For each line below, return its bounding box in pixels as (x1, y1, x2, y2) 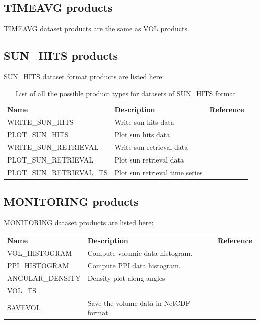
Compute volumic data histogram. (87, 248, 193, 258)
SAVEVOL (7, 302, 41, 313)
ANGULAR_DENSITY (7, 272, 81, 283)
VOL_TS (7, 285, 37, 295)
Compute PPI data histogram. (87, 260, 181, 270)
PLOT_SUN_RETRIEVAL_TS (7, 167, 108, 177)
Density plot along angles (87, 272, 165, 283)
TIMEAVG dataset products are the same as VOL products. (4, 23, 189, 34)
